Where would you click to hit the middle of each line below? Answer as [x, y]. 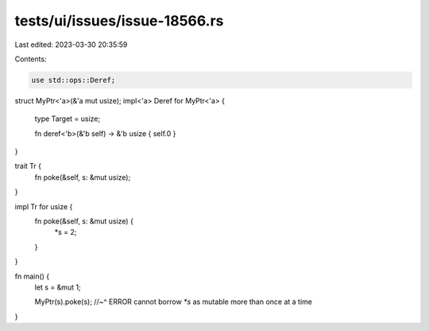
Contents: [31, 59]
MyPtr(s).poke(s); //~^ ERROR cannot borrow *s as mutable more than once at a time [174, 302]
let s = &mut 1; [58, 287]
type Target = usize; [68, 119]
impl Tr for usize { [44, 206]
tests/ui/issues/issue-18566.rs [119, 21]
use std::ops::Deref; [73, 80]
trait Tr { [28, 166]
